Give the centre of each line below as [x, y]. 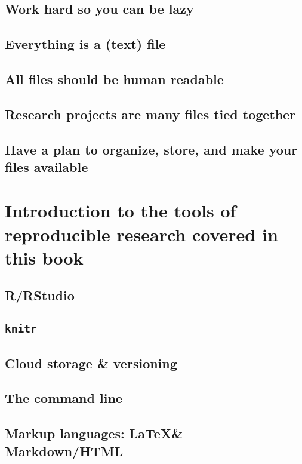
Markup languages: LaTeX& [94, 433]
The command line [64, 398]
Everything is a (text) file [85, 44]
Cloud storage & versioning [91, 363]
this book [44, 257]
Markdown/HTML [64, 451]
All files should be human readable [114, 79]
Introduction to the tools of [121, 211]
